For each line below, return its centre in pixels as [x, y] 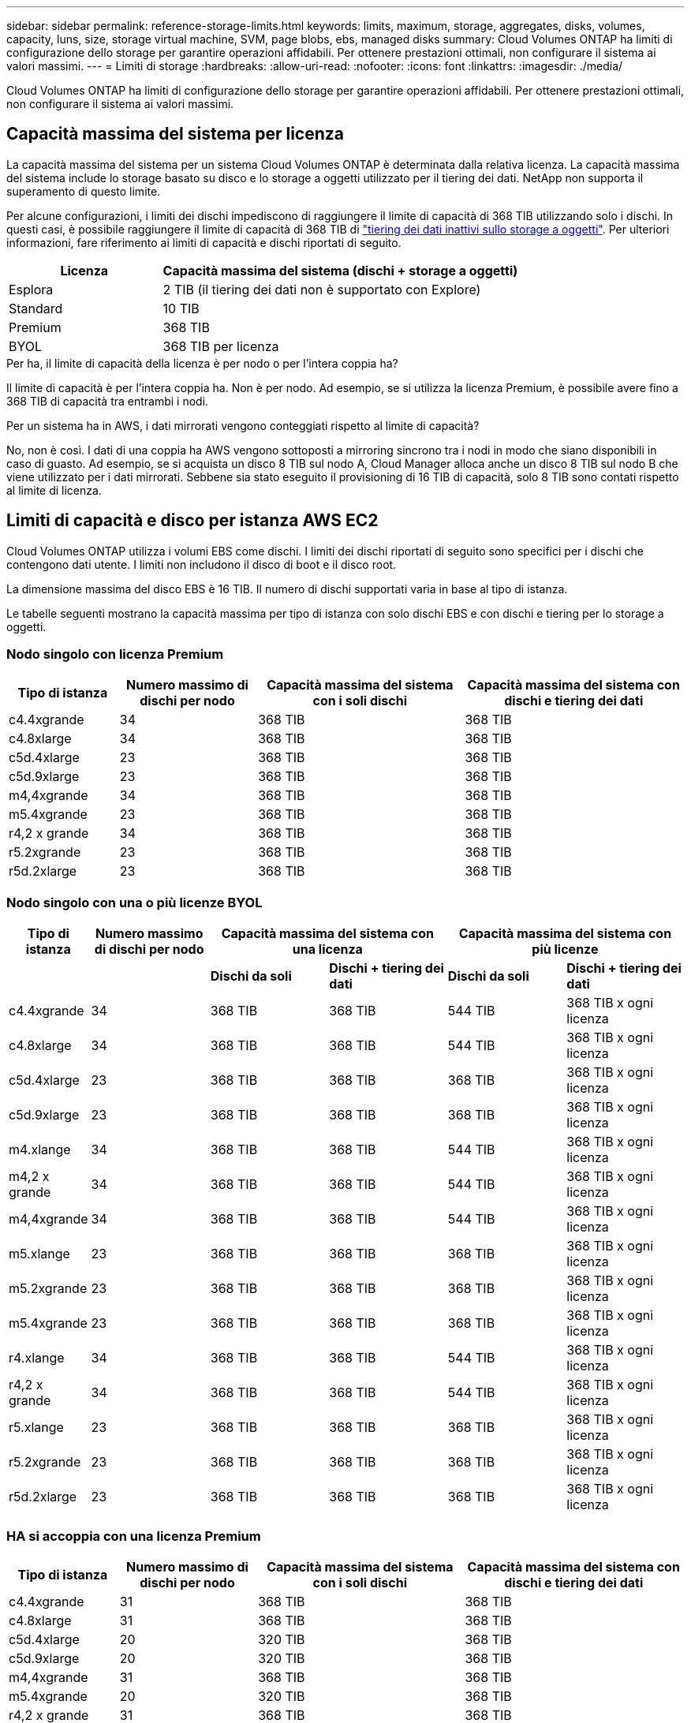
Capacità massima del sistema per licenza [176, 134]
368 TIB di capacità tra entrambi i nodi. [108, 401]
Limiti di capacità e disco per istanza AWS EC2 [192, 521]
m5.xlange [39, 1254]
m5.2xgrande [48, 1289]
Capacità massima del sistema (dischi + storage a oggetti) [340, 270]
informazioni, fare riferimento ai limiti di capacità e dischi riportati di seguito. [204, 242]
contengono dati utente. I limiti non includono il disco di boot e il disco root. [202, 564]
